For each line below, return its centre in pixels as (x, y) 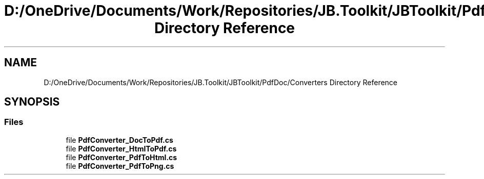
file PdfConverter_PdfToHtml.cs (122, 157)
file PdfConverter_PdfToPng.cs (120, 166)
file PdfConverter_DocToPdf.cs (119, 140)
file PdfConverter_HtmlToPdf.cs (121, 148)
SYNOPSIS (32, 102)
